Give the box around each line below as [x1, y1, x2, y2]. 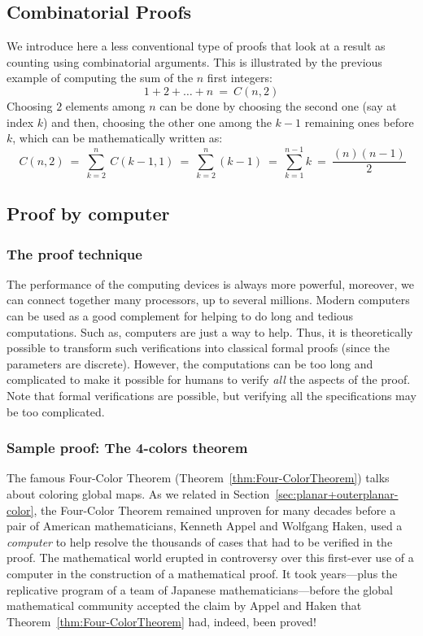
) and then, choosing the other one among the [43, 113, 272, 130]
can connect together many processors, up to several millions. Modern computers [7, 291, 410, 308]
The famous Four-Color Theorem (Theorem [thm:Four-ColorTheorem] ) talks [7, 469, 390, 486]
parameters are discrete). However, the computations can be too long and [7, 355, 373, 372]
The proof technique [7, 243, 142, 264]
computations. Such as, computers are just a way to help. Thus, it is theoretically [7, 323, 413, 340]
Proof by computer [7, 201, 170, 226]
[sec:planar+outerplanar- [275, 486, 399, 503]
